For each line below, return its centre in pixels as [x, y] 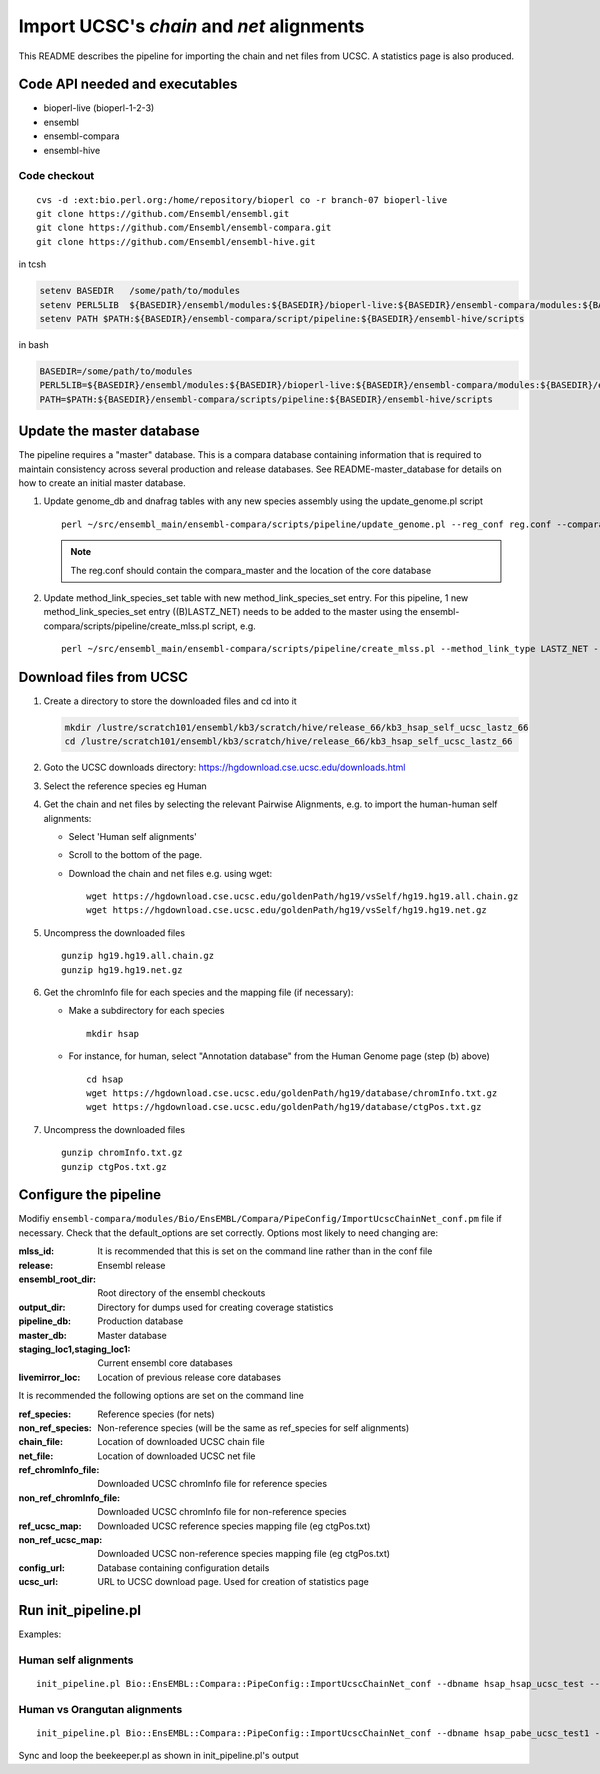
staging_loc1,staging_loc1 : [74, 1349]
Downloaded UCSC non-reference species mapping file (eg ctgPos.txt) [243, 1554]
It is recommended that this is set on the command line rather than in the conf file [265, 1251]
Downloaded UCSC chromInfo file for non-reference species [222, 1512]
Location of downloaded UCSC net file [176, 1456]
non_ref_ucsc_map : [60, 1540]
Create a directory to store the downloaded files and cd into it [170, 701]
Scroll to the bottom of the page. [135, 855]
